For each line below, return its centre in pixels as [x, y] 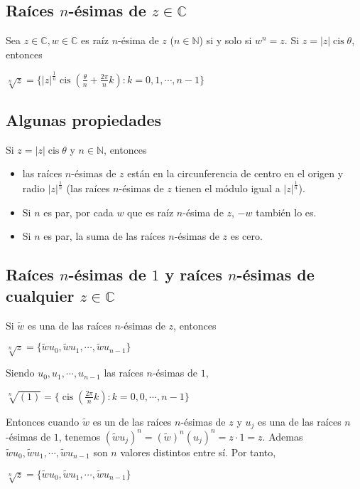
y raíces [193, 274]
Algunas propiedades [83, 119]
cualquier [40, 295]
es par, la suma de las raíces [104, 236]
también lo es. [286, 212]
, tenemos [80, 436]
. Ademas [283, 436]
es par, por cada [78, 212]
